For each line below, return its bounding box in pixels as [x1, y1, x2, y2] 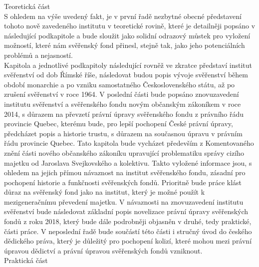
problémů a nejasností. [4, 49, 73, 60]
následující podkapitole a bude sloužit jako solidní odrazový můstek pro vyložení [4, 30, 251, 40]
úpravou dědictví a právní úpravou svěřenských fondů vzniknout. [4, 245, 203, 256]
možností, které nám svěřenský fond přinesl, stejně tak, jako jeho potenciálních [4, 40, 245, 50]
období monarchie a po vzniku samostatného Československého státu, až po [4, 79, 235, 89]
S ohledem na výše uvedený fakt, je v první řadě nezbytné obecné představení [4, 10, 242, 21]
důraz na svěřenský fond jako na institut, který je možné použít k [4, 187, 205, 197]
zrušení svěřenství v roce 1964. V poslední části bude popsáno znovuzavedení [4, 89, 239, 99]
